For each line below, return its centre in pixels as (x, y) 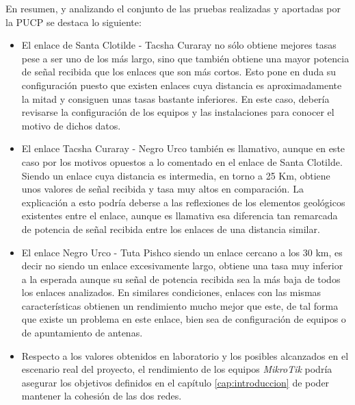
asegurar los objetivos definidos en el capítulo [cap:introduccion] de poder (175, 382)
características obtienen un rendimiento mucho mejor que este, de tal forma (180, 305)
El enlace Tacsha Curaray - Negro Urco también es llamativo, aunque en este (183, 148)
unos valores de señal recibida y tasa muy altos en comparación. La (162, 189)
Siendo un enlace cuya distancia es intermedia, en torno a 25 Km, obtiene (176, 175)
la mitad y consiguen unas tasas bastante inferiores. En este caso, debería (175, 98)
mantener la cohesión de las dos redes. (102, 396)
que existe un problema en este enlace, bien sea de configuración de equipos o (184, 319)
